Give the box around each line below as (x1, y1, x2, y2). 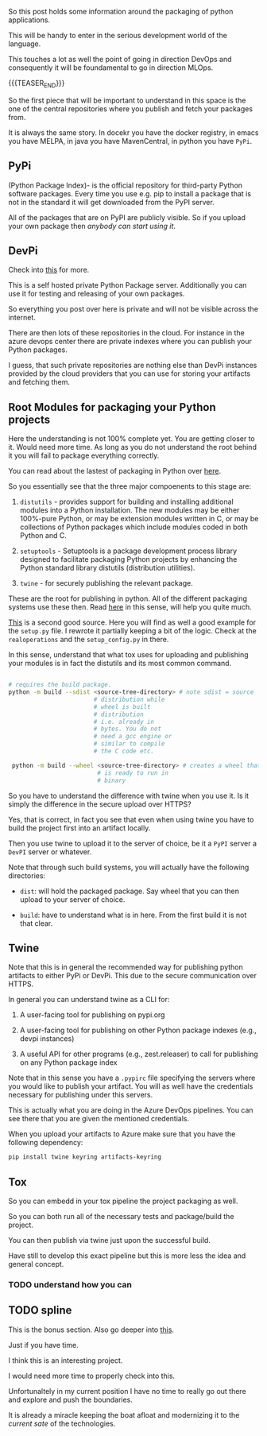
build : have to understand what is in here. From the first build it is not (19, 910, 247, 919)
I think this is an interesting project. (8, 1355, 123, 1365)
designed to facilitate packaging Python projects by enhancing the (19, 555, 238, 564)
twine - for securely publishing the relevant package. (19, 579, 193, 588)
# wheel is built (93, 703, 151, 710)
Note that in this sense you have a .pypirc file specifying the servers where (8, 1073, 256, 1083)
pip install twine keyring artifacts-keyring (8, 1153, 161, 1161)
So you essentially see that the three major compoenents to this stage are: (8, 482, 252, 491)
